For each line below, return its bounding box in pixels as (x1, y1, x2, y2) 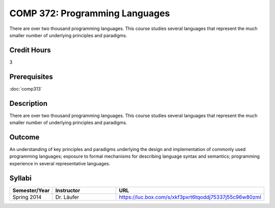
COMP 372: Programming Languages (9, 8, 170, 19)
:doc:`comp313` (9, 85, 43, 92)
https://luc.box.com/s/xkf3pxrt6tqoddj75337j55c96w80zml (119, 193, 262, 200)
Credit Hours (9, 46, 51, 54)
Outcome (9, 133, 40, 141)
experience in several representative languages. (9, 160, 111, 166)
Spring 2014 (12, 193, 42, 200)
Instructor (55, 187, 80, 194)
